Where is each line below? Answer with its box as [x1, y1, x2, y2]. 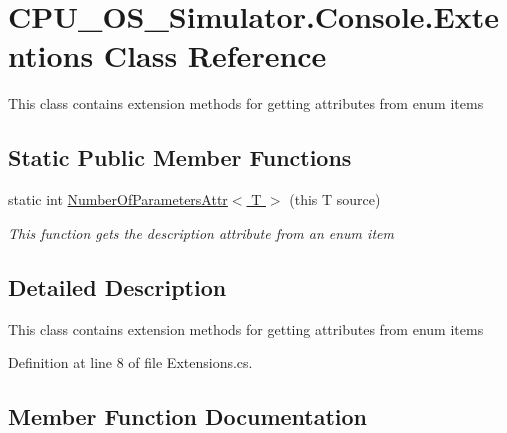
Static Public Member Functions [8, 142, 352, 173]
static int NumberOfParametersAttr [8, 189, 228, 210]
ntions [8, 35, 94, 76]
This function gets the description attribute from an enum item [8, 222, 394, 243]
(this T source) [289, 189, 381, 210]
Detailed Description [8, 271, 227, 302]
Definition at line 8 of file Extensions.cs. [8, 352, 253, 373]
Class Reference [103, 35, 327, 76]
